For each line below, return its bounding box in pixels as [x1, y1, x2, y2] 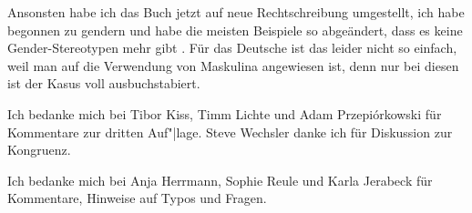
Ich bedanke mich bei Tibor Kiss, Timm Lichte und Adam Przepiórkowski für [7, 104, 442, 123]
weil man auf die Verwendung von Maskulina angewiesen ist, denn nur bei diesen [7, 56, 459, 75]
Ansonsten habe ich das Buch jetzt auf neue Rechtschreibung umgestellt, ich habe [7, 3, 465, 21]
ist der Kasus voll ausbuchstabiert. [7, 74, 200, 93]
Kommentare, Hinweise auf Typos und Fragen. [7, 188, 267, 208]
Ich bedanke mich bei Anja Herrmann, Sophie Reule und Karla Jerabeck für [7, 170, 433, 189]
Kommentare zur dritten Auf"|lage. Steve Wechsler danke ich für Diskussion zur [7, 122, 453, 141]
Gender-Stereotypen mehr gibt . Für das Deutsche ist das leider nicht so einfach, [7, 38, 457, 57]
